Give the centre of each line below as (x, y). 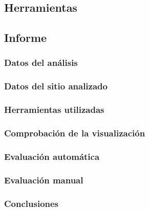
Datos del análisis (41, 63)
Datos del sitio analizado (56, 86)
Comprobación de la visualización (75, 133)
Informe (26, 38)
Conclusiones (31, 203)
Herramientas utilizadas (54, 110)
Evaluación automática (52, 156)
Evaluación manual (44, 180)
